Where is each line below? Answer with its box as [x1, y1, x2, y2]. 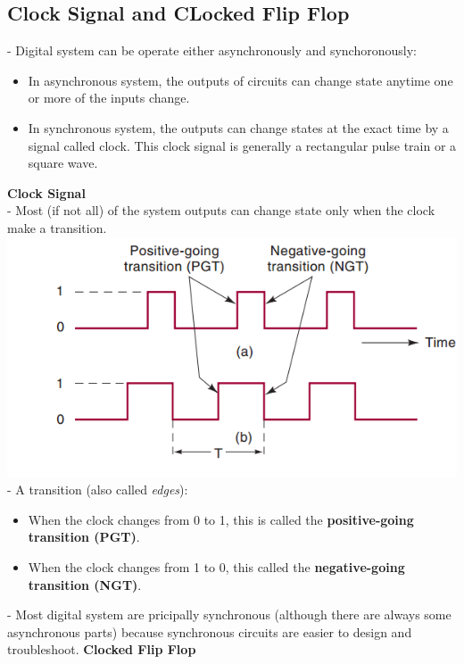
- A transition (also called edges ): [7, 480, 188, 499]
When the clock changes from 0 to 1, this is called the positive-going [28, 510, 414, 528]
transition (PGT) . [28, 527, 140, 546]
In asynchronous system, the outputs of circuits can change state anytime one [28, 71, 453, 89]
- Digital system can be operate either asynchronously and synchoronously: [7, 41, 417, 60]
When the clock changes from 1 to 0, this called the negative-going [28, 558, 405, 577]
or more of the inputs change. [28, 88, 190, 107]
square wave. [28, 154, 98, 172]
